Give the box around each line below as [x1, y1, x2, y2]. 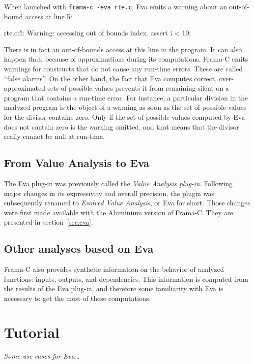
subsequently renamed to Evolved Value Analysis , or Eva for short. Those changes [4, 198, 250, 208]
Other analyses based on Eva [4, 241, 154, 256]
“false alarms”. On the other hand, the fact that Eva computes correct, [4, 73, 217, 83]
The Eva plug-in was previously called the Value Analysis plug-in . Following [4, 178, 233, 188]
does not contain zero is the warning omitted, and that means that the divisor [4, 121, 239, 132]
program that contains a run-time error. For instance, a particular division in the [4, 92, 248, 102]
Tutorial [4, 322, 60, 342]
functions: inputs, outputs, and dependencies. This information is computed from [4, 273, 248, 284]
